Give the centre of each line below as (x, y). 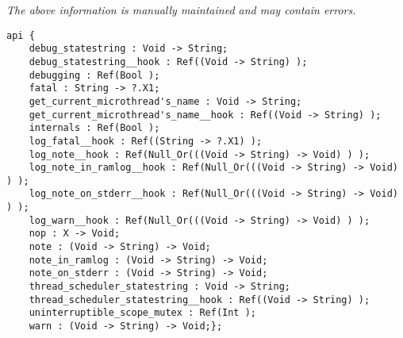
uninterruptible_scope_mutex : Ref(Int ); (142, 313)
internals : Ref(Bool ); (94, 128)
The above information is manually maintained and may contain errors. (181, 10)
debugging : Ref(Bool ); (94, 75)
